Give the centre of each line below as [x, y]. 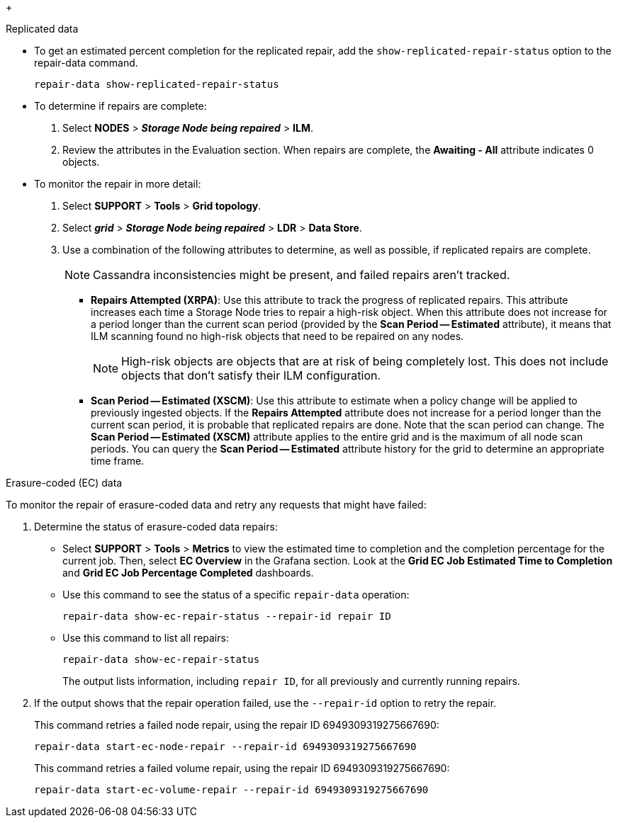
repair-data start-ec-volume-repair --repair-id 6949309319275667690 [231, 790]
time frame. [118, 461]
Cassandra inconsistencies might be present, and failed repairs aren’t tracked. [302, 275]
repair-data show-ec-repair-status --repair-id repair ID [227, 616]
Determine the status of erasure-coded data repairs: [156, 527]
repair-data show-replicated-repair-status [157, 84]
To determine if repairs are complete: [120, 106]
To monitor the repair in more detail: [118, 184]
